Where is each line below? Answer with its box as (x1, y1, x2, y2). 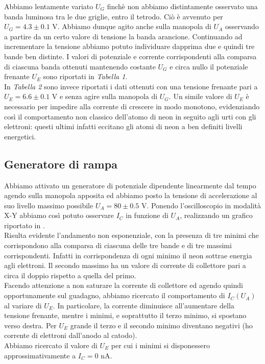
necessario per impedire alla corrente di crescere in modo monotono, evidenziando (4, 101, 260, 111)
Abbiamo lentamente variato (4, 1, 93, 11)
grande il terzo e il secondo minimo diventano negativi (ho (70, 320, 253, 330)
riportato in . (4, 220, 45, 230)
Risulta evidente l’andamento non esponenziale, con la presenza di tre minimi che (4, 230, 259, 240)
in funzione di (126, 210, 168, 221)
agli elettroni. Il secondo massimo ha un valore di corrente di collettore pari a (4, 260, 246, 271)
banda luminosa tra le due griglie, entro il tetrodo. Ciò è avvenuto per (4, 11, 223, 21)
